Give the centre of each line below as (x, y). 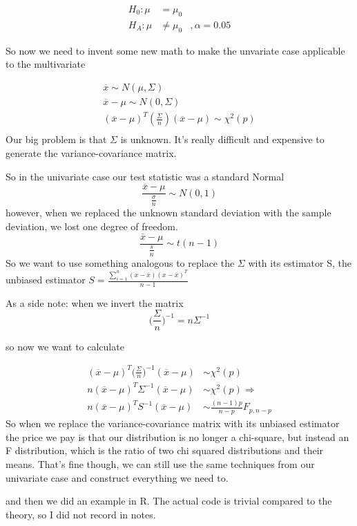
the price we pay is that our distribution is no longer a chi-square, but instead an (177, 436)
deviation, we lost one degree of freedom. (92, 226)
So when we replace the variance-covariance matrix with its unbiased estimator (173, 423)
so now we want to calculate (65, 346)
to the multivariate (46, 64)
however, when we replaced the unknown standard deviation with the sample (168, 213)
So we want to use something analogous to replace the (120, 262)
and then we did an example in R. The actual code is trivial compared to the (169, 501)
